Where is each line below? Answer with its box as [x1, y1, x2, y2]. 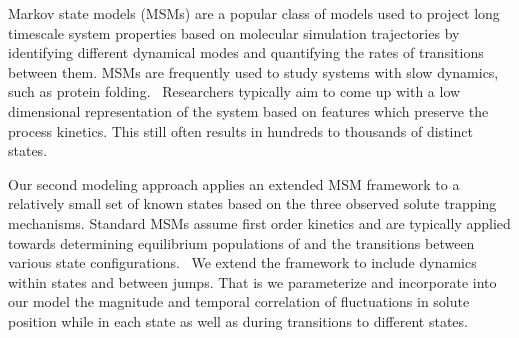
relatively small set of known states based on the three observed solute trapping [8, 193, 497, 214]
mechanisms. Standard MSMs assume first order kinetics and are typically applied [8, 212, 511, 233]
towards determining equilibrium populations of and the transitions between [8, 232, 475, 253]
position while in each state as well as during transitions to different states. [8, 310, 468, 331]
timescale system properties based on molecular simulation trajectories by [8, 22, 460, 43]
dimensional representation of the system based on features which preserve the [8, 100, 489, 121]
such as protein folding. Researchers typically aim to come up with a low [8, 81, 461, 102]
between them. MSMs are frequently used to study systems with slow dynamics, [8, 61, 499, 82]
